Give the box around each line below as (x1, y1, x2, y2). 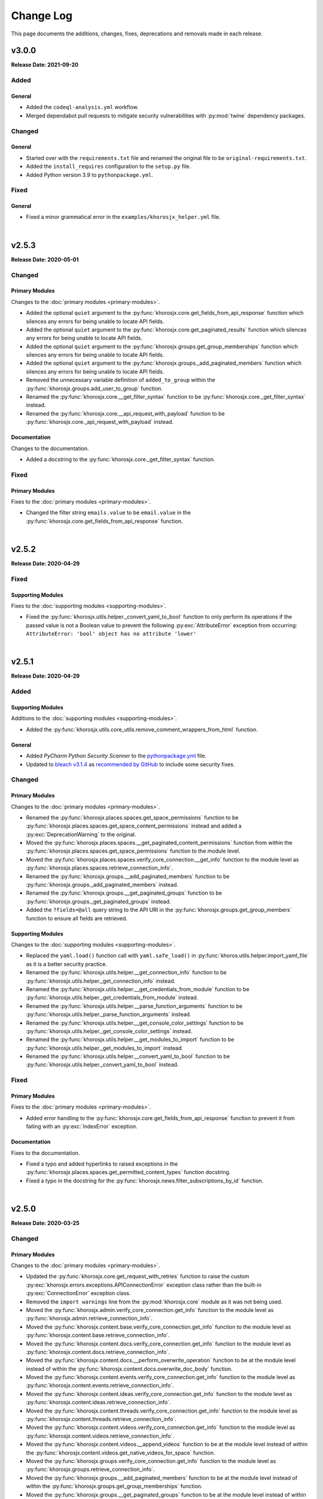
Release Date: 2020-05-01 (11, 255, 79, 263)
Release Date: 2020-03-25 (11, 1220, 80, 1227)
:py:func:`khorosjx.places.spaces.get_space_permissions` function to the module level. (26, 847, 240, 854)
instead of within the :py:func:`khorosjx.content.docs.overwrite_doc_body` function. (26, 1365, 233, 1372)
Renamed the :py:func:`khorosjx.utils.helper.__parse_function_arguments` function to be (26, 1002, 243, 1010)
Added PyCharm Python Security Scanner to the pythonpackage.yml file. (26, 752, 206, 760)
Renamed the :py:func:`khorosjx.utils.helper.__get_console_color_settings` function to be (26, 1019, 244, 1027)
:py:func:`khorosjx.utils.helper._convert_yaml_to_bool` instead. (26, 1061, 179, 1068)
